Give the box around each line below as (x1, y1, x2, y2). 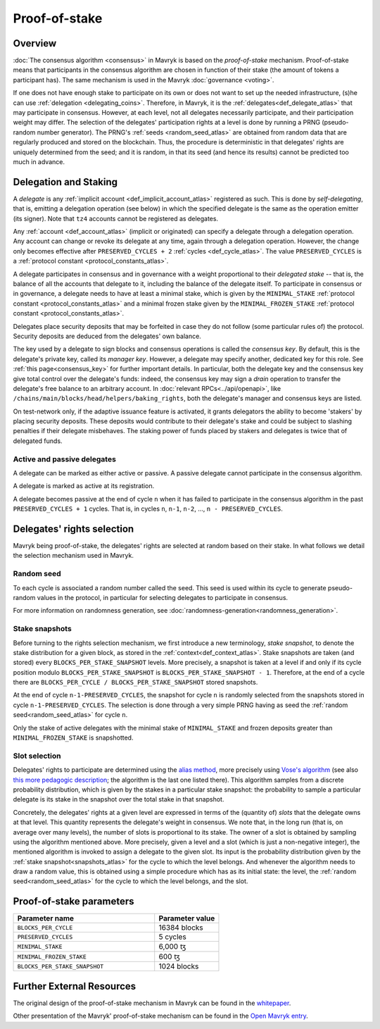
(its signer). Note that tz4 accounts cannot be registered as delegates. (13, 214, 218, 223)
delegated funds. (13, 437, 63, 445)
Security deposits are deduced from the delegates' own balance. (13, 332, 202, 340)
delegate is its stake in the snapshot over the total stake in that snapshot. (13, 795, 224, 804)
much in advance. (13, 157, 65, 166)
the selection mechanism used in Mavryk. (13, 551, 134, 560)
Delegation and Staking (13, 176, 118, 188)
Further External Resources (13, 980, 137, 992)
